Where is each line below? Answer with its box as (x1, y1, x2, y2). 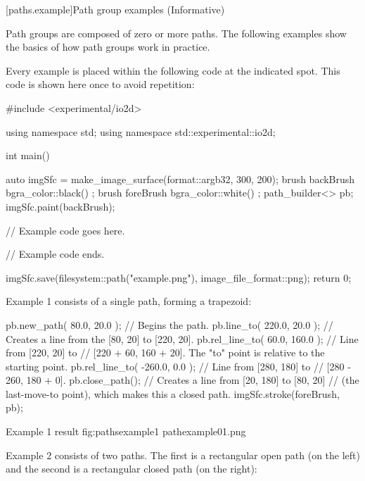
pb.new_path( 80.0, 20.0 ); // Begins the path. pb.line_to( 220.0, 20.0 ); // (6, 317, 333, 332)
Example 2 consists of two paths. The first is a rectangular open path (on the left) (6, 447, 360, 462)
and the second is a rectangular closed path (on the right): (6, 461, 257, 476)
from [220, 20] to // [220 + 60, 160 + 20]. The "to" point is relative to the (6, 345, 325, 360)
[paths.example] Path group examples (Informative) (6, 2, 225, 16)
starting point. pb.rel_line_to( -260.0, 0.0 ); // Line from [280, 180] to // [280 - (6, 358, 351, 373)
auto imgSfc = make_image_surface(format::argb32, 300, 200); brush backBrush (6, 171, 355, 186)
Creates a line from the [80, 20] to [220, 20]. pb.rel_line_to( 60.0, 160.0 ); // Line (6, 331, 359, 346)
